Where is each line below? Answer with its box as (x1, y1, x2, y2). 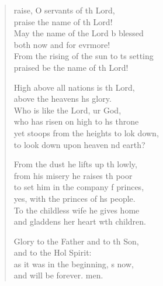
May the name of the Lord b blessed (13, 27, 144, 39)
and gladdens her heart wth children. (13, 215, 146, 228)
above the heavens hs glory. (13, 92, 112, 105)
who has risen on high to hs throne (13, 115, 139, 128)
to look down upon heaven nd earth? (13, 138, 145, 150)
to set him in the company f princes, (13, 181, 144, 193)
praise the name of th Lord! (13, 15, 113, 27)
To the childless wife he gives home (13, 204, 140, 216)
